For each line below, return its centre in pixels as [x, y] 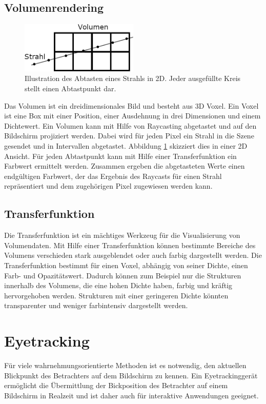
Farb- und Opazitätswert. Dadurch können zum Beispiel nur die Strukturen [123, 275]
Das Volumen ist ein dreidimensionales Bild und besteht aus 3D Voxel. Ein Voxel [131, 105]
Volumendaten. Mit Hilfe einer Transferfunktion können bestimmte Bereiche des [130, 245]
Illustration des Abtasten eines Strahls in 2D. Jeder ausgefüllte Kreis [133, 78]
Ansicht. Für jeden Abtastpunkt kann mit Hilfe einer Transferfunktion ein [120, 156]
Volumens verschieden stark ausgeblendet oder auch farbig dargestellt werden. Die [133, 255]
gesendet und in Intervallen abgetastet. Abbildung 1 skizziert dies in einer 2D [126, 146]
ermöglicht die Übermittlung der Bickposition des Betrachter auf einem [116, 385]
